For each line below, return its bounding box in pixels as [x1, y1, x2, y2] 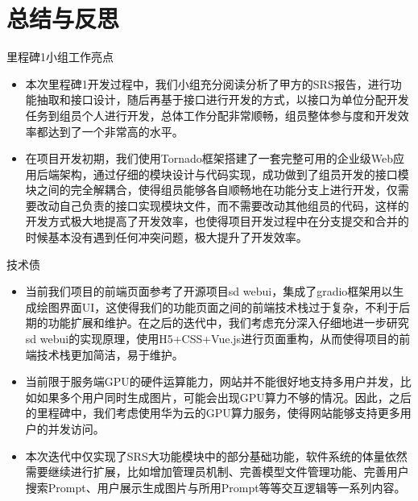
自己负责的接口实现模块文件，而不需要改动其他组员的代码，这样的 [59, 197, 409, 213]
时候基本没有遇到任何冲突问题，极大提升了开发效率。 [25, 229, 308, 246]
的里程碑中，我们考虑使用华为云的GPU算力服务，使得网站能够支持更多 [25, 404, 400, 421]
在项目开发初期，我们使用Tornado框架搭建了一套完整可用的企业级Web [25, 150, 394, 167]
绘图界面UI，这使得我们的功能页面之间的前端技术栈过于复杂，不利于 [36, 298, 399, 315]
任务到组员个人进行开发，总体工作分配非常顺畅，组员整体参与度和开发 [25, 106, 398, 123]
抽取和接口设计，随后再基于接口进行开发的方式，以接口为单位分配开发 [36, 91, 409, 108]
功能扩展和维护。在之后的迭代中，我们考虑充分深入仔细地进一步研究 [48, 314, 409, 331]
